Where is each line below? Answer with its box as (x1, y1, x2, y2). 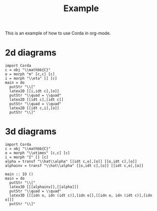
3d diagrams (5, 126, 57, 137)
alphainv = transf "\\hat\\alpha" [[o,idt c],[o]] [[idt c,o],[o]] (5, 163, 144, 168)
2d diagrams (5, 47, 57, 58)
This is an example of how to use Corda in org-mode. (5, 30, 111, 36)
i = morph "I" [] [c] (5, 155, 49, 160)
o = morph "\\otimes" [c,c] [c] (5, 151, 70, 156)
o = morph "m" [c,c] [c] (5, 72, 55, 77)
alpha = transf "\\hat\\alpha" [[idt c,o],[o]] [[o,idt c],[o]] (5, 159, 137, 164)
